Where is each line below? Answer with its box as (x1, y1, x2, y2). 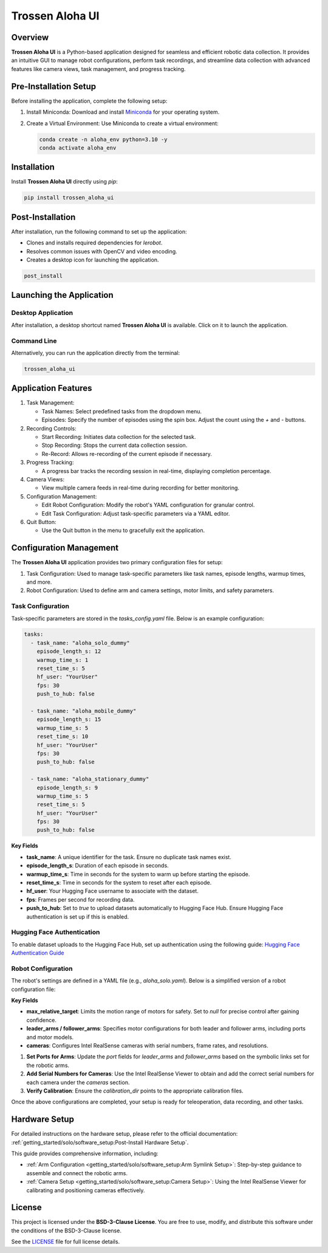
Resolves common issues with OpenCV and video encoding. (26, 247, 177, 255)
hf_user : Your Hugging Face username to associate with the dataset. (26, 888, 199, 895)
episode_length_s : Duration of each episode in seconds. (26, 862, 169, 869)
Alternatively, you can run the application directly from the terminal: (11, 349, 180, 356)
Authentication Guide (11, 949, 64, 957)
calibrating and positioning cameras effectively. (26, 1186, 145, 1194)
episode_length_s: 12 (36, 648, 101, 655)
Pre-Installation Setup (11, 81, 97, 91)
